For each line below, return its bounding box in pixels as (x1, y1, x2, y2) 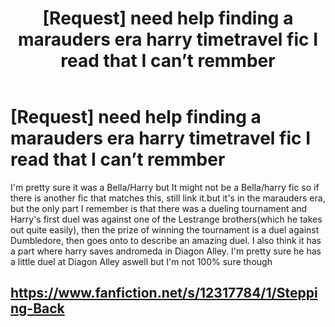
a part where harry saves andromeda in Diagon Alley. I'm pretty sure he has (10, 245, 322, 257)
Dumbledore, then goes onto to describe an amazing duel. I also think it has (10, 234, 322, 246)
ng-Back (10, 300, 65, 317)
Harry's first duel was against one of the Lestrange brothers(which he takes (10, 213, 323, 225)
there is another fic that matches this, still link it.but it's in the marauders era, (10, 192, 326, 204)
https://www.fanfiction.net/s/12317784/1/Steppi (10, 285, 318, 302)
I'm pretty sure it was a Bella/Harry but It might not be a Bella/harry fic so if (10, 181, 320, 193)
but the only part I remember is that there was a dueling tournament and (10, 202, 308, 214)
